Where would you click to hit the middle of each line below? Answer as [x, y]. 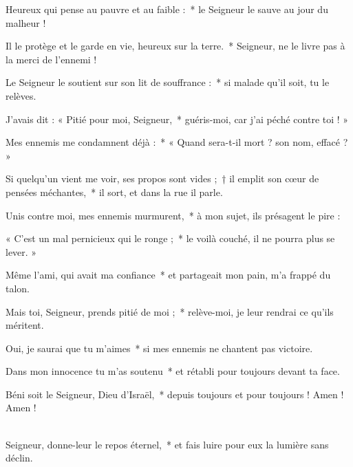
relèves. [21, 95]
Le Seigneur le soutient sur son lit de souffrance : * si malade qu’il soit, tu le [168, 82]
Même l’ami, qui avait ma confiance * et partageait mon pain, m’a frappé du [168, 275]
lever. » [21, 251]
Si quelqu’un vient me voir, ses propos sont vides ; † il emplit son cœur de [162, 178]
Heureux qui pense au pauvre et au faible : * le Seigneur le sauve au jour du [167, 9]
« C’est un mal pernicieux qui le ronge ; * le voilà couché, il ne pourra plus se [170, 238]
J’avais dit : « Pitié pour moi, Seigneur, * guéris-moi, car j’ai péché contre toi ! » [177, 119]
